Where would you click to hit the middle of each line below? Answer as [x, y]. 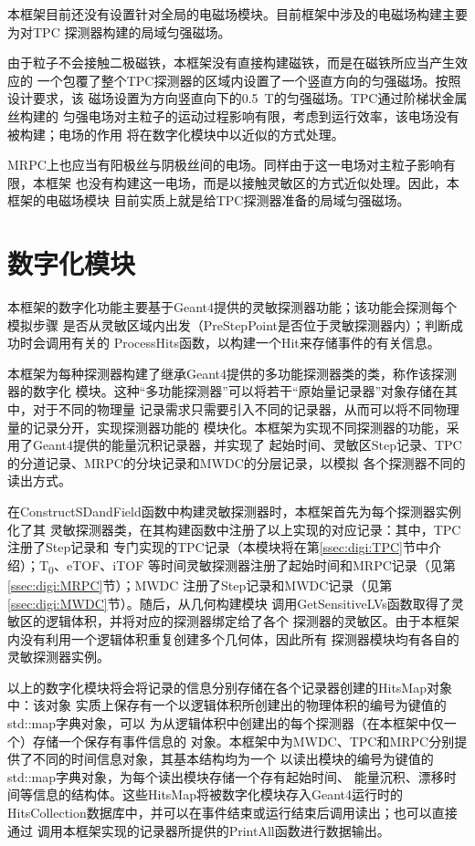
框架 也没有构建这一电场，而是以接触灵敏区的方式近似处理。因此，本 [252, 182]
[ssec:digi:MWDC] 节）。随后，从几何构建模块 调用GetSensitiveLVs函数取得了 [229, 603]
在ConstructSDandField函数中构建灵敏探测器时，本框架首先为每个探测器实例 [234, 511]
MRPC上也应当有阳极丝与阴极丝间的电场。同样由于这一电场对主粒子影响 [225, 165]
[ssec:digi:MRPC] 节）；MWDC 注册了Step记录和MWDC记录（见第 [200, 585]
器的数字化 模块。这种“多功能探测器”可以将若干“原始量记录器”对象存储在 [227, 391]
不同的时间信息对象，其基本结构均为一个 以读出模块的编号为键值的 [233, 759]
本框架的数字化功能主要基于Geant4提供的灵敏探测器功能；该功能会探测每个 [232, 307]
